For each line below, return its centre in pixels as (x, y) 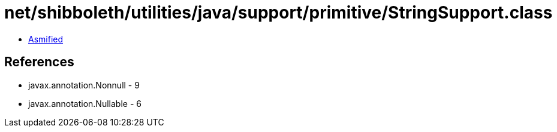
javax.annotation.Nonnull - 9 (84, 85)
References (39, 62)
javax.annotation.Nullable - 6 (85, 103)
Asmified (46, 39)
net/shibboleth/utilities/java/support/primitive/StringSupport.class (278, 13)
